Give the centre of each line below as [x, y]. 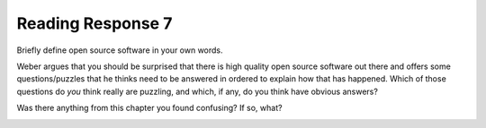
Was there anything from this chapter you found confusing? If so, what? [149, 108]
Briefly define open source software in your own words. [120, 50]
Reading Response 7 [94, 23]
